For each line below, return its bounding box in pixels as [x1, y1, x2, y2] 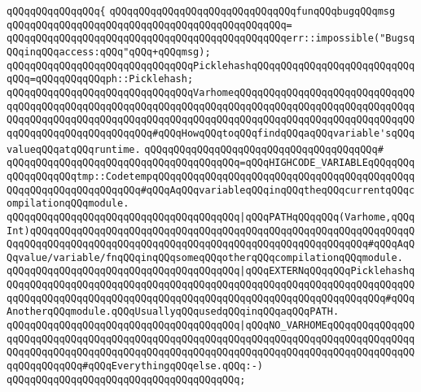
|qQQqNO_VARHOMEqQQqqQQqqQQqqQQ [239, 320, 415, 332]
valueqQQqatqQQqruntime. [7, 143, 141, 155]
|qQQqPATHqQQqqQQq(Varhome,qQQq [239, 211, 415, 223]
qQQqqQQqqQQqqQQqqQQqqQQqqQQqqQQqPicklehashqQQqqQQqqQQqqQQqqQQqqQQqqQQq [7, 59, 415, 72]
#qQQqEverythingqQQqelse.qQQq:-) [82, 360, 263, 372]
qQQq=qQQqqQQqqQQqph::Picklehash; [7, 73, 194, 85]
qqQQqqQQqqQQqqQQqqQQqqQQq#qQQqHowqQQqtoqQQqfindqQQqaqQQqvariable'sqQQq [7, 127, 415, 139]
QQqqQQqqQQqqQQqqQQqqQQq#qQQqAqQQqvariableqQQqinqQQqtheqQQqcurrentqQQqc [7, 184, 415, 196]
